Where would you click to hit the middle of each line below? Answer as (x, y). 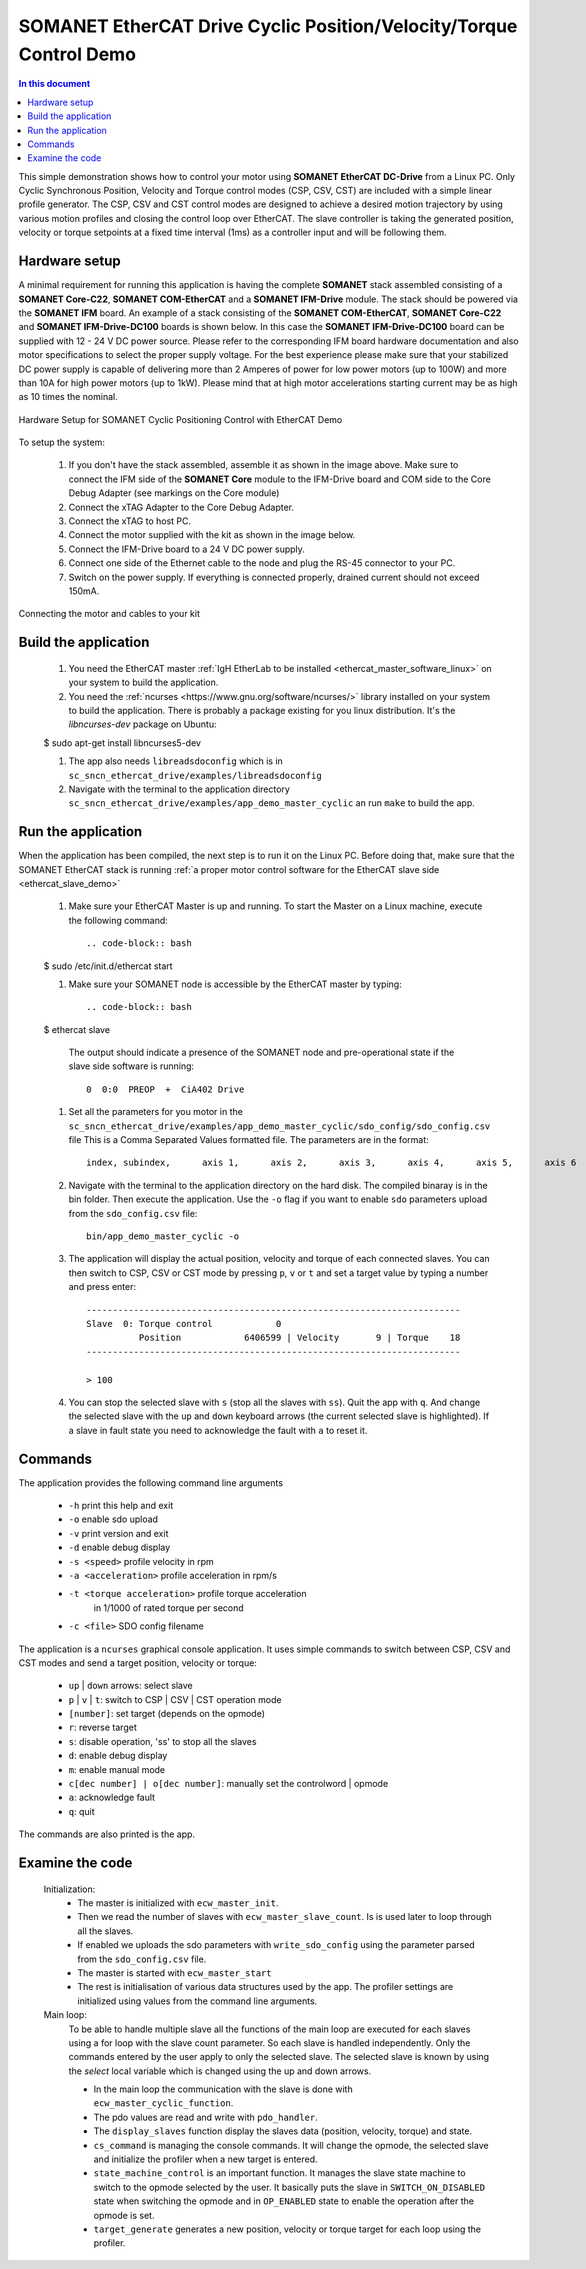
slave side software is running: (131, 1066)
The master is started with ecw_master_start (174, 1972)
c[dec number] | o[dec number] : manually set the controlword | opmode (228, 1784)
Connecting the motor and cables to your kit (109, 614)
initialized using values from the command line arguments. (197, 2001)
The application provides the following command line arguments (151, 1482)
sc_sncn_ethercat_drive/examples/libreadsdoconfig (195, 775)
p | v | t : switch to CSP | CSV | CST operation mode (175, 1699)
